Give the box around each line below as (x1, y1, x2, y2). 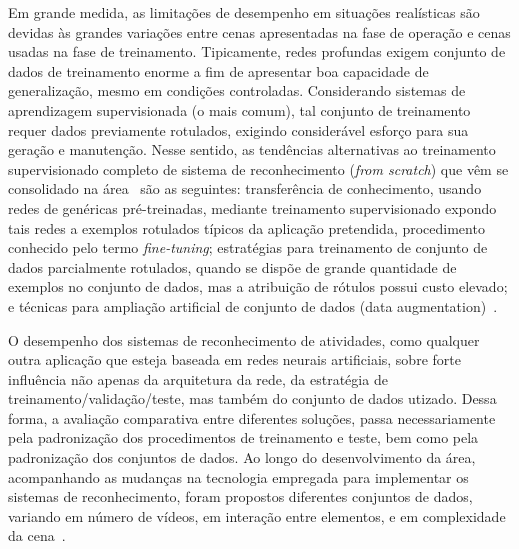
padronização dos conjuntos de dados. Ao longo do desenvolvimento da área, (8, 447, 476, 468)
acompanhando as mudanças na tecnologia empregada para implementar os (8, 466, 469, 487)
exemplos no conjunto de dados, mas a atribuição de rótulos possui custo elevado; (8, 276, 508, 297)
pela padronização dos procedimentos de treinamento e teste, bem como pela (8, 427, 479, 448)
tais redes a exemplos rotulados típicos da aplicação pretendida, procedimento (8, 217, 485, 238)
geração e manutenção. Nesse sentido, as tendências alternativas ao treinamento (8, 139, 496, 160)
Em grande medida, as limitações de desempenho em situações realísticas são (8, 2, 480, 22)
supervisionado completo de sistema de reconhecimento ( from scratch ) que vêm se (8, 158, 509, 179)
